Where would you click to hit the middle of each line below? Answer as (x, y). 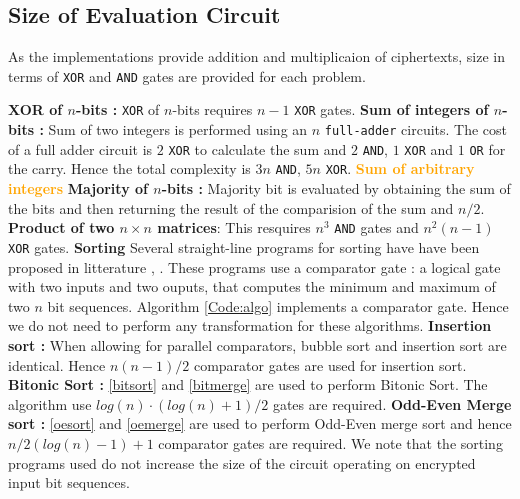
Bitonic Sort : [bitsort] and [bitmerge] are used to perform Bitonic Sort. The (248, 384)
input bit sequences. (69, 482)
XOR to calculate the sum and (257, 148)
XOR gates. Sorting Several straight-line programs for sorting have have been (244, 246)
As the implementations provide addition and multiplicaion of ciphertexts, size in (257, 56)
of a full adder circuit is (80, 148)
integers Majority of (78, 188)
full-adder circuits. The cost (416, 129)
